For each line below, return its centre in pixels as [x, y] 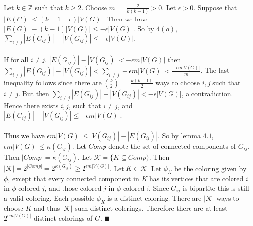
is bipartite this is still [216, 188]
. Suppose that [215, 7]
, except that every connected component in [74, 178]
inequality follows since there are [53, 82]
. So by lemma [179, 135]
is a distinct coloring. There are [154, 198]
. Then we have [126, 18]
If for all [16, 59]
